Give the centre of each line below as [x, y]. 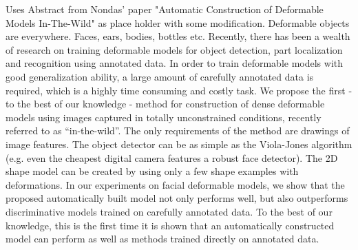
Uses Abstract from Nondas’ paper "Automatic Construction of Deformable [165, 9]
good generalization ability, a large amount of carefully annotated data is [160, 76]
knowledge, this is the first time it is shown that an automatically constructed [170, 225]
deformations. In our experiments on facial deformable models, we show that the [175, 184]
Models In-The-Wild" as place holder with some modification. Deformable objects [178, 22]
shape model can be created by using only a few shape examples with [152, 171]
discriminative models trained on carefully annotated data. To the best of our [169, 211]
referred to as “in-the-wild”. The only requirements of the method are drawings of [178, 131]
